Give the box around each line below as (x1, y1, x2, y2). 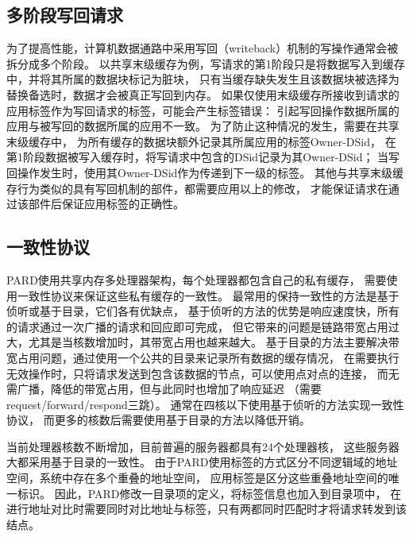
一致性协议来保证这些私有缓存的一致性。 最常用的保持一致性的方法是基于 (17, 287, 399, 303)
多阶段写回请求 (6, 2, 123, 27)
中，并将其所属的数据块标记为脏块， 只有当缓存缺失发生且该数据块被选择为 (6, 71, 399, 87)
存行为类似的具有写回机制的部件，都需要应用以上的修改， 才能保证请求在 (6, 180, 388, 196)
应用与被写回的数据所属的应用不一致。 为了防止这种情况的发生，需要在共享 (6, 118, 399, 134)
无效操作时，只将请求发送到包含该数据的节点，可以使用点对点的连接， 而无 (6, 365, 399, 381)
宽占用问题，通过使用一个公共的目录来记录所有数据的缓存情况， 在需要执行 (6, 349, 399, 365)
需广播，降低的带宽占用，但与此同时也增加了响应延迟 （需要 (6, 381, 322, 397)
